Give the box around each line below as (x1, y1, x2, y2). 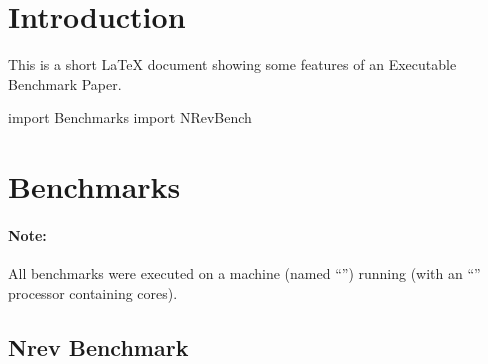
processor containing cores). (8, 282, 178, 303)
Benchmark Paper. (8, 73, 122, 94)
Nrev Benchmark (8, 331, 189, 362)
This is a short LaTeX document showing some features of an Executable (8, 54, 457, 75)
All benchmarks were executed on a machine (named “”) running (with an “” (8, 263, 481, 284)
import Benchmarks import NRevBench (8, 107, 252, 128)
